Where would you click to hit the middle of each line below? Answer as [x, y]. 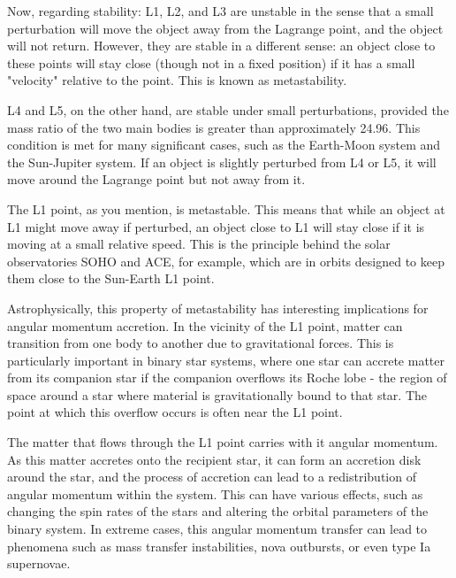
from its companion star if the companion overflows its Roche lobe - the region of [227, 378]
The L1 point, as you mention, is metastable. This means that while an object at [226, 208]
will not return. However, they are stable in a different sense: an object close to [221, 46]
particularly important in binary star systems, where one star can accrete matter [226, 360]
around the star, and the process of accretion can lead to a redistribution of [212, 477]
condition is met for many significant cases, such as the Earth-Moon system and [224, 145]
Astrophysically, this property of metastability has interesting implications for [218, 308]
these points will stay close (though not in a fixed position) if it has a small [211, 62]
